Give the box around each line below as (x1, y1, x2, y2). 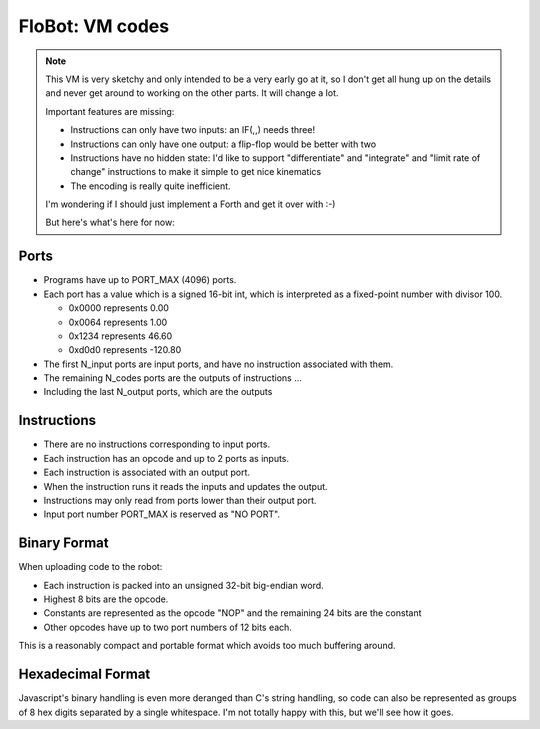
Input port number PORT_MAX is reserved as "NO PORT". (43, 508, 280, 520)
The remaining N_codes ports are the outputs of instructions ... (43, 372, 302, 384)
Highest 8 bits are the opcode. (43, 593, 169, 605)
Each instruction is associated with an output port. (43, 466, 250, 479)
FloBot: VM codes (18, 15, 170, 37)
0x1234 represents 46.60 (68, 330, 173, 342)
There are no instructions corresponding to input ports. (43, 438, 270, 450)
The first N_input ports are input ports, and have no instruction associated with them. (43, 358, 394, 370)
